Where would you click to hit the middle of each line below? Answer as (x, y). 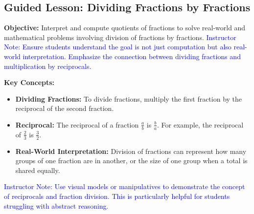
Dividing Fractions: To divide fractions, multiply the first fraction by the (129, 98)
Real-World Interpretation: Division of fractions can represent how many (131, 151)
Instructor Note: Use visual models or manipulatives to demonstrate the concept (125, 186)
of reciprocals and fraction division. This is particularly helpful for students (117, 196)
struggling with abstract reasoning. (56, 205)
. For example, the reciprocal (200, 124)
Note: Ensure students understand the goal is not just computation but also (118, 47)
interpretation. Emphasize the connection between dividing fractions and (132, 56)
